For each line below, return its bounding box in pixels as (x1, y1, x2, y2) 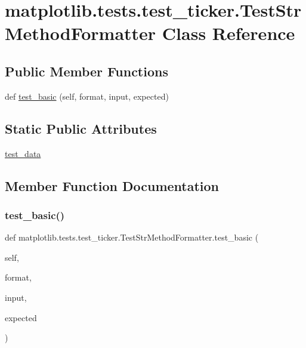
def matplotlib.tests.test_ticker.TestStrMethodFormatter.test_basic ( (5, 231, 259, 244)
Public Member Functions (5, 61, 168, 80)
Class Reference (162, 21, 295, 45)
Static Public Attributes (5, 119, 157, 137)
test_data (5, 147, 41, 159)
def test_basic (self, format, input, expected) (5, 90, 169, 102)
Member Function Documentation (5, 176, 220, 195)
